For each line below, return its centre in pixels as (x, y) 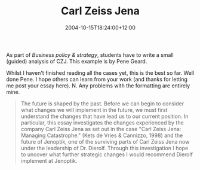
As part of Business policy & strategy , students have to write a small (90, 54)
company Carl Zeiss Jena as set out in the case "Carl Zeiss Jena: (101, 129)
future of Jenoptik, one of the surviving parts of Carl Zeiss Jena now (105, 141)
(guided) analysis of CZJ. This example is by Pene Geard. (77, 61)
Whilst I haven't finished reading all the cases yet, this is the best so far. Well (100, 72)
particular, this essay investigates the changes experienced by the (102, 122)
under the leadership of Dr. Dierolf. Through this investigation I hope (104, 148)
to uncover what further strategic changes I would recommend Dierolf (107, 154)
